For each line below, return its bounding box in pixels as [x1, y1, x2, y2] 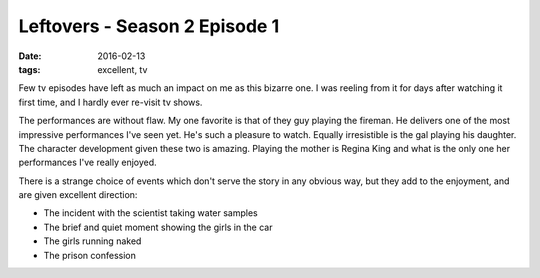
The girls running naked [43, 235, 142, 247]
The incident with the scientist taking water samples [43, 207, 259, 219]
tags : [18, 63, 41, 75]
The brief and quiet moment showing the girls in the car [43, 221, 273, 233]
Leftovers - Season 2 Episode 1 [18, 15, 280, 37]
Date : [18, 50, 42, 62]
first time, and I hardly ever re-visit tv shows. [18, 96, 203, 108]
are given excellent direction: [18, 189, 138, 201]
